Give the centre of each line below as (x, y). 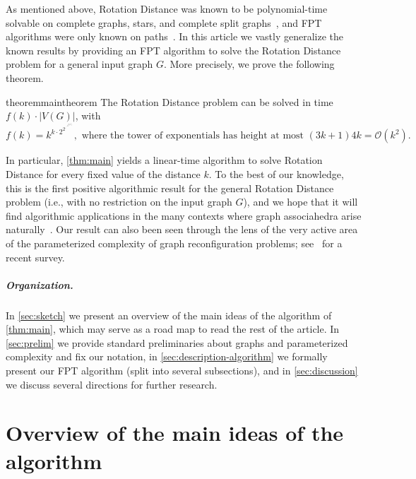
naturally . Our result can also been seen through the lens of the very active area (182, 229)
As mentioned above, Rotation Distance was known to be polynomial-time (167, 8)
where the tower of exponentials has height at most (193, 136)
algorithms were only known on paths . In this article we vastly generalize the (174, 36)
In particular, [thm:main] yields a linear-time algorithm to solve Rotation (164, 160)
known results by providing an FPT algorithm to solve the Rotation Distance (173, 50)
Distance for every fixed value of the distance (103, 173)
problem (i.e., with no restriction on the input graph (119, 202)
